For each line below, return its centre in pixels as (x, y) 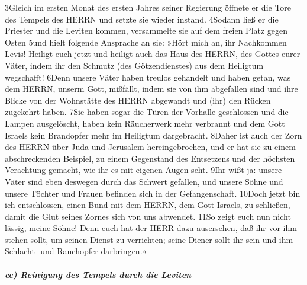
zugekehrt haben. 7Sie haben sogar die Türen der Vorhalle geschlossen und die (147, 112)
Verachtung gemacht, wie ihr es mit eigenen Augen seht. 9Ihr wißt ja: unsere (143, 170)
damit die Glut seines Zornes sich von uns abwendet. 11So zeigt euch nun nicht (148, 216)
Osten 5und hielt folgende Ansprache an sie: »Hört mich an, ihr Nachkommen (146, 42)
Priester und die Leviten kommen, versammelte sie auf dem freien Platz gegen (146, 31)
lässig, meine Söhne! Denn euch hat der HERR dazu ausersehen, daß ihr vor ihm (151, 228)
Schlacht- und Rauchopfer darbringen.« (76, 251)
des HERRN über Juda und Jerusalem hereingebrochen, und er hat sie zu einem (150, 147)
